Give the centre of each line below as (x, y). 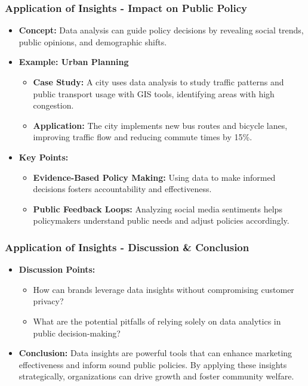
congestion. (53, 105)
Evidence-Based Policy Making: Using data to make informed (154, 177)
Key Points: (44, 157)
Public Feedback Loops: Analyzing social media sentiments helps (158, 209)
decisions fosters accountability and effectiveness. (122, 189)
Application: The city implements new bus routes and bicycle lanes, (160, 125)
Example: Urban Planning (74, 62)
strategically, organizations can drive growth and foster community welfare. (156, 376)
